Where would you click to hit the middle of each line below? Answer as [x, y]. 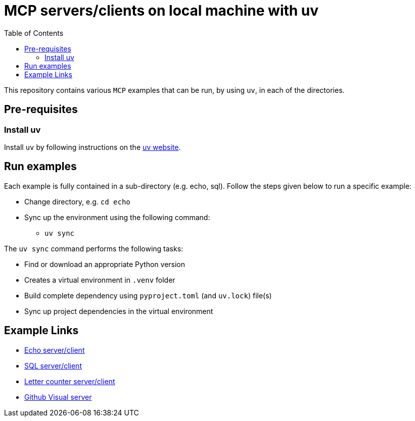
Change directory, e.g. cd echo [77, 201]
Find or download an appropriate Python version [105, 264]
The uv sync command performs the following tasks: [94, 248]
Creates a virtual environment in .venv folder [100, 280]
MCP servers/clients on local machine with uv [162, 11]
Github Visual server [58, 397]
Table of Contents [34, 33]
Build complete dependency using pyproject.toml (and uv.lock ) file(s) [148, 295]
